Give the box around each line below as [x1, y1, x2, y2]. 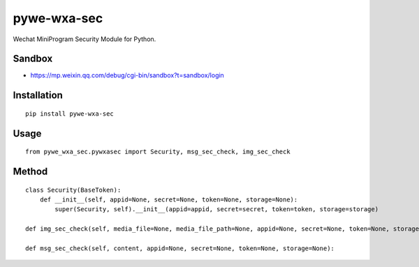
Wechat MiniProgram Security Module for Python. [13, 35, 156, 43]
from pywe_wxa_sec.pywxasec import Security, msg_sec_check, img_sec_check [25, 148, 291, 156]
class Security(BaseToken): [25, 185, 122, 194]
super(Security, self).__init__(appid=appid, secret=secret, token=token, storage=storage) [54, 206, 379, 213]
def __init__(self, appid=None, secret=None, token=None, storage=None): [39, 196, 298, 204]
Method [13, 166, 48, 178]
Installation [13, 89, 63, 101]
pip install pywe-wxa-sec [25, 109, 115, 118]
